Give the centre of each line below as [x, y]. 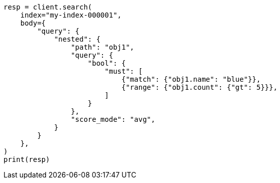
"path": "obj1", [102, 47]
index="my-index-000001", [71, 15]
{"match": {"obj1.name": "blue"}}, [191, 79]
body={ [33, 23]
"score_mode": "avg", [113, 119]
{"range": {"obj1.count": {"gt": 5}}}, [199, 87]
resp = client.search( [48, 7]
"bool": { [107, 63]
